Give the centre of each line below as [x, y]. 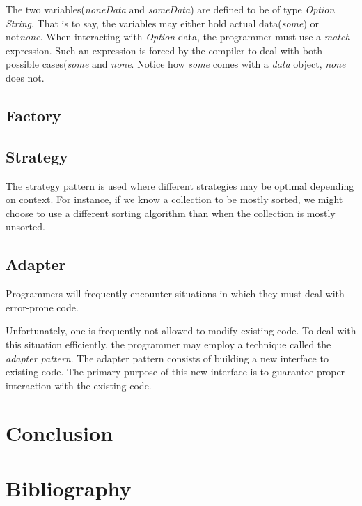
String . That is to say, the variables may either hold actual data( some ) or [163, 23]
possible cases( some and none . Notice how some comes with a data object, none [176, 64]
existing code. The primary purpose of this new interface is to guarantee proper [175, 372]
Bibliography [69, 488]
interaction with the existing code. [79, 385]
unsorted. [25, 226]
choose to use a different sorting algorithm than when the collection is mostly [171, 213]
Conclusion [60, 433]
